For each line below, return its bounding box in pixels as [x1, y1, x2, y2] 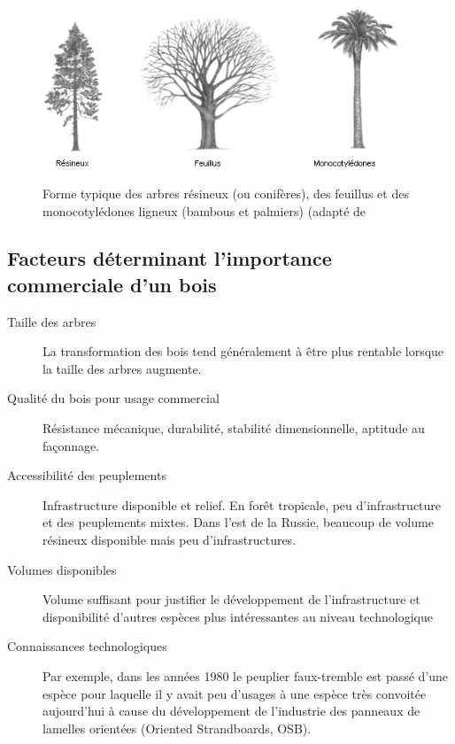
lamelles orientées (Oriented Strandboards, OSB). [42, 718, 312, 737]
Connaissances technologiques [7, 637, 167, 655]
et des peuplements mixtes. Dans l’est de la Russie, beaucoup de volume [42, 513, 434, 531]
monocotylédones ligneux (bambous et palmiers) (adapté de [42, 201, 366, 220]
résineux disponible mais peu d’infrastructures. [42, 531, 297, 549]
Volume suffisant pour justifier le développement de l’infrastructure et [42, 590, 420, 608]
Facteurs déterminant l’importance [7, 244, 332, 272]
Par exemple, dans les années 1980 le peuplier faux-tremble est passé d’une [42, 667, 449, 685]
